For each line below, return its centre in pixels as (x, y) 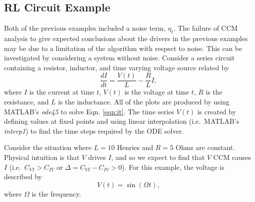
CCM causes (232, 157)
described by (23, 177)
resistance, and (26, 102)
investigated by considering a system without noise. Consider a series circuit (119, 58)
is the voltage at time (157, 92)
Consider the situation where (48, 147)
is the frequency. (56, 193)
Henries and (135, 147)
